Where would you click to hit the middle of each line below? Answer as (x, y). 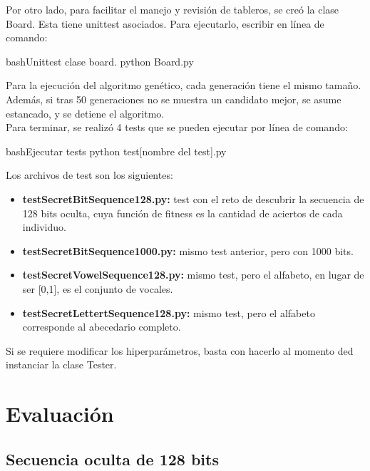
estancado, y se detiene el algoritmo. (85, 113)
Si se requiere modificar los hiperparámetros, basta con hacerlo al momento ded (180, 350)
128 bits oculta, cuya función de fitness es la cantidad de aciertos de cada (183, 213)
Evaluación (60, 414)
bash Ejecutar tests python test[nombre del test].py (116, 151)
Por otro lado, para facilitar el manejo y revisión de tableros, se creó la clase (173, 9)
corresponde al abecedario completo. (102, 327)
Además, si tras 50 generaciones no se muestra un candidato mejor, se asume (174, 99)
